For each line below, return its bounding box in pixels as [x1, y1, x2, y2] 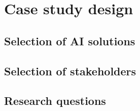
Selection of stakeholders [4, 63, 136, 78]
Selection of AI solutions [4, 33, 135, 48]
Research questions [4, 93, 106, 108]
